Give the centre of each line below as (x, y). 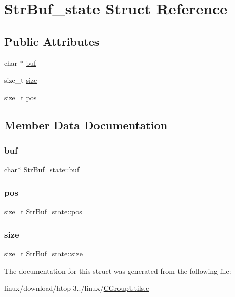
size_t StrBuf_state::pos (43, 211)
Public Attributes (52, 41)
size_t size (21, 80)
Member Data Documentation (86, 125)
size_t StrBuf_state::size (43, 253)
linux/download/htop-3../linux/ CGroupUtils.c (77, 288)
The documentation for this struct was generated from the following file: (118, 271)
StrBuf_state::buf (51, 169)
